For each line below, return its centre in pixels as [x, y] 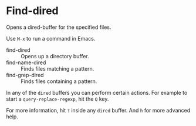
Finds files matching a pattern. [58, 68]
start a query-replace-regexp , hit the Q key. [58, 99]
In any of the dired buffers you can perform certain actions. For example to [97, 92]
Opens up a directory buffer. [55, 56]
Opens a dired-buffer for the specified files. [59, 27]
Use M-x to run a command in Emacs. [51, 38]
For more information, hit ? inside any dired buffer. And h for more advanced [98, 110]
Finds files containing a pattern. [59, 81]
